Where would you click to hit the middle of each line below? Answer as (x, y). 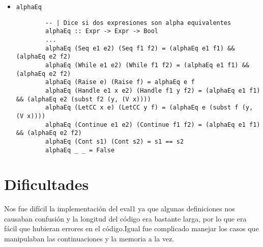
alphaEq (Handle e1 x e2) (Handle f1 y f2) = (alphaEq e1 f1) (153, 90)
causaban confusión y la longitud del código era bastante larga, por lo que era (125, 218)
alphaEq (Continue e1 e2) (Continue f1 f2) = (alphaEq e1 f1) (153, 125)
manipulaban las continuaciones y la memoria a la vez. (89, 239)
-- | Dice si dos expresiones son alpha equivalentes (138, 23)
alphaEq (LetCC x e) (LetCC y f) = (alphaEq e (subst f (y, (149, 108)
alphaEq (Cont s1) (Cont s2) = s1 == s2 (115, 141)
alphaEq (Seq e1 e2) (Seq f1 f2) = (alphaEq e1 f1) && (140, 48)
